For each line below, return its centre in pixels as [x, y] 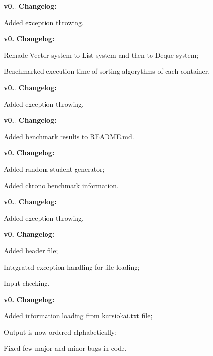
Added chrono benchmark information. [61, 185]
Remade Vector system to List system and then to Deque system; [101, 55]
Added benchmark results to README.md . [69, 136]
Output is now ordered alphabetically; [61, 332]
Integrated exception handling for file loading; [72, 267]
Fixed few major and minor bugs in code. [65, 348]
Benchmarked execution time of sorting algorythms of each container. [107, 71]
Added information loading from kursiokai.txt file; [78, 316]
